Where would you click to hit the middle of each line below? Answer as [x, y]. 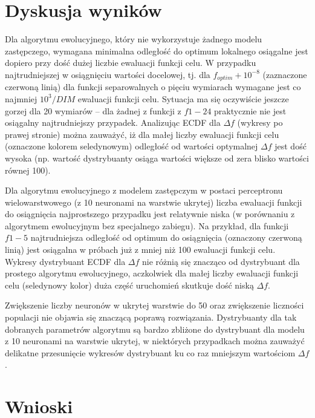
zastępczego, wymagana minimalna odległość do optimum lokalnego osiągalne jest [157, 51]
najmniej [21, 98]
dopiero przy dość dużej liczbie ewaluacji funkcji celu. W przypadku [131, 63]
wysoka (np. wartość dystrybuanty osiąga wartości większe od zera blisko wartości [157, 158]
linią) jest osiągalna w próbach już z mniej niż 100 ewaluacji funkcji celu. [140, 250]
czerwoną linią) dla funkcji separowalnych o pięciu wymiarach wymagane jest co [153, 87]
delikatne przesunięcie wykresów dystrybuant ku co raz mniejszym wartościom [150, 352]
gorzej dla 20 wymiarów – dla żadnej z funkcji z [93, 110]
